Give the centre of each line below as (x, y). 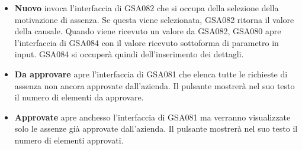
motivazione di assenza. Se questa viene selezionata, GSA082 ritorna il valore (154, 19)
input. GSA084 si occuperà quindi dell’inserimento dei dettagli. (129, 54)
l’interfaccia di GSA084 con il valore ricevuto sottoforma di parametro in (147, 42)
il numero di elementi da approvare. (79, 97)
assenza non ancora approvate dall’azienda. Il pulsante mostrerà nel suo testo (155, 85)
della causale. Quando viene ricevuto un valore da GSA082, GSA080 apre (148, 31)
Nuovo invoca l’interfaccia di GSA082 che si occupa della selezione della (147, 8)
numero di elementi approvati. (69, 140)
